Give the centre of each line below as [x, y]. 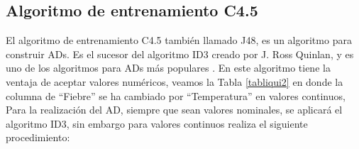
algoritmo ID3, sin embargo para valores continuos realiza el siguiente [157, 123]
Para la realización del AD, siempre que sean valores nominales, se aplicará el [174, 110]
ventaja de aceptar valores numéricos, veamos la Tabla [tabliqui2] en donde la [175, 81]
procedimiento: [38, 137]
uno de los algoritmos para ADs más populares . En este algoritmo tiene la [168, 68]
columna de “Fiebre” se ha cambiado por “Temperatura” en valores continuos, [176, 95]
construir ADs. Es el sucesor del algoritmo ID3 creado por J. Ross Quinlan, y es [180, 54]
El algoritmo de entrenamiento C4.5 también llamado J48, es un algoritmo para [179, 40]
